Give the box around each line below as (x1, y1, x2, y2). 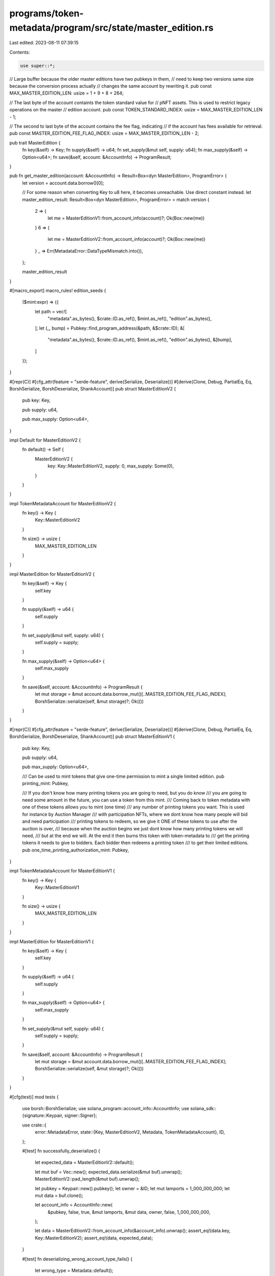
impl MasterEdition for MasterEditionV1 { (9, 938, 94, 944)
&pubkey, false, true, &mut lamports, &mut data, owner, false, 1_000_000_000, (47, 1209, 211, 1215)
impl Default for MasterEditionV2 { (9, 437, 81, 443)
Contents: (9, 49, 30, 55)
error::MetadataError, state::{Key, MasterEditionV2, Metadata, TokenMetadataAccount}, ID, (35, 1129, 225, 1135)
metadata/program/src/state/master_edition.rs (9, 22, 214, 33)
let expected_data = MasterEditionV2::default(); (35, 1159, 134, 1166)
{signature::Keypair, (22, 1113, 64, 1119)
